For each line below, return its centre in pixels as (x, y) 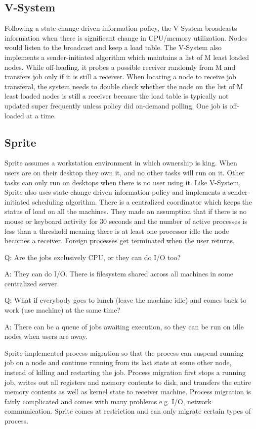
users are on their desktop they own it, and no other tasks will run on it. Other (125, 172)
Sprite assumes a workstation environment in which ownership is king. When (121, 163)
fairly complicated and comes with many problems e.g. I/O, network (108, 401)
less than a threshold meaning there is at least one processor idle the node (117, 231)
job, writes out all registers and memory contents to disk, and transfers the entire (128, 382)
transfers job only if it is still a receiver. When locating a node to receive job (120, 77)
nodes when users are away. (46, 336)
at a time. (41, 115)
